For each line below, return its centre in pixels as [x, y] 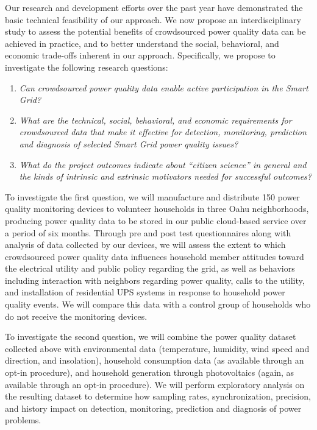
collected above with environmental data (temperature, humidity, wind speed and [157, 348]
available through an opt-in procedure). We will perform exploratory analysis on [155, 384]
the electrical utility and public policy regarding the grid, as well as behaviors [150, 268]
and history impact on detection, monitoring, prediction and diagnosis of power [153, 408]
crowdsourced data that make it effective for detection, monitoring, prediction [163, 132]
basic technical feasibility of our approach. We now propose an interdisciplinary [153, 19]
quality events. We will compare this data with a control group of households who [158, 304]
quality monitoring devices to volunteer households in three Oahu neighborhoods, [157, 209]
